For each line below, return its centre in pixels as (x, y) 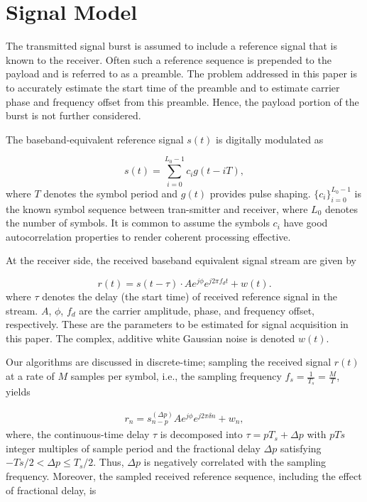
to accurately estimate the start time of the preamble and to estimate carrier (173, 87)
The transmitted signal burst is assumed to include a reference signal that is (172, 46)
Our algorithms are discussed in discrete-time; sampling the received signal (169, 362)
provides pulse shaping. (260, 193)
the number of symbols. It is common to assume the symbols (138, 223)
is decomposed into (201, 434)
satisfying (301, 448)
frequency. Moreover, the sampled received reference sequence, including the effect (184, 475)
